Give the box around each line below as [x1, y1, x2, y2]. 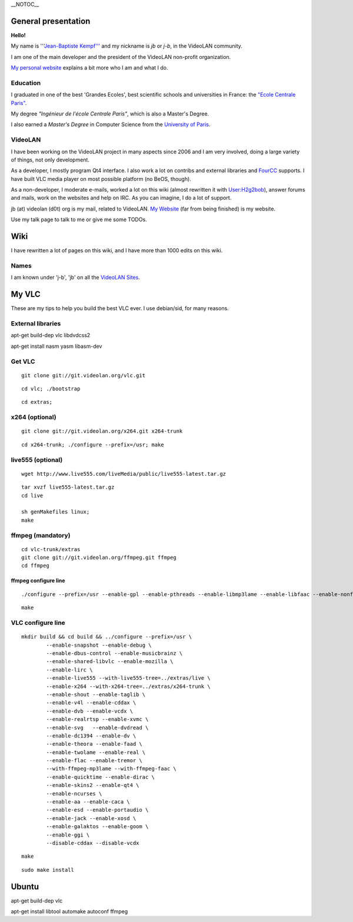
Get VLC [11, 357, 35, 365]
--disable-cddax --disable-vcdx [46, 839, 139, 846]
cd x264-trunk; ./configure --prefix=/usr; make [21, 441, 164, 448]
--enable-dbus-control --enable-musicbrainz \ [46, 650, 183, 657]
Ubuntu [11, 881, 39, 891]
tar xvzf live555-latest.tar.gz [21, 484, 115, 490]
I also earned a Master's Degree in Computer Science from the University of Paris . [11, 121, 211, 128]
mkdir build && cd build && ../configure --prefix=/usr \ [21, 634, 192, 640]
